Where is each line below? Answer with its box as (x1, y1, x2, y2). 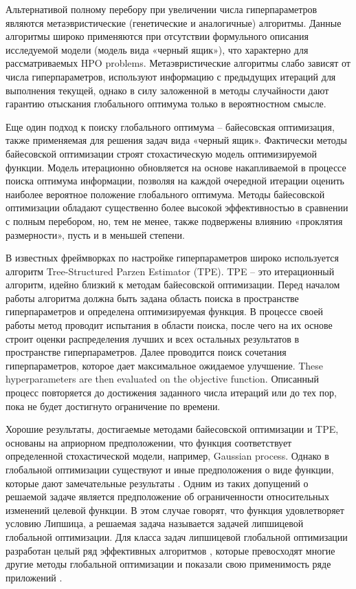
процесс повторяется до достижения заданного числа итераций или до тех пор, (5, 385, 337, 400)
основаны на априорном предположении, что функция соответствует (5, 435, 292, 449)
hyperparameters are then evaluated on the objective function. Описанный (5, 372, 319, 386)
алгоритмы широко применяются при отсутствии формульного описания (5, 29, 309, 43)
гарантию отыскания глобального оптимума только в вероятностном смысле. (5, 96, 326, 111)
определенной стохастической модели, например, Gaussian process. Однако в (5, 449, 329, 463)
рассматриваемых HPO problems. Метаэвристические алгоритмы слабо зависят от (5, 56, 351, 70)
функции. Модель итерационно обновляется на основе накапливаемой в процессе (5, 160, 346, 174)
